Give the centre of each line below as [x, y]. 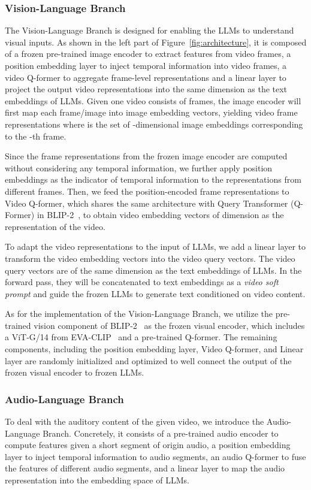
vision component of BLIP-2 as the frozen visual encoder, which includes [169, 325]
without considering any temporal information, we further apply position [139, 167]
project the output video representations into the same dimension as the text [146, 89]
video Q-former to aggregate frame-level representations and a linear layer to [146, 77]
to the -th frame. [36, 136]
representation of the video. [55, 226]
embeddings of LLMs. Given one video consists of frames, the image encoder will [153, 100]
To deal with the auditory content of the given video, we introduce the [135, 421]
